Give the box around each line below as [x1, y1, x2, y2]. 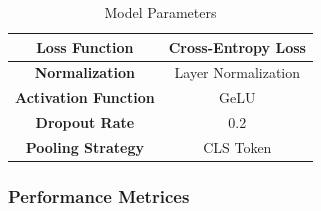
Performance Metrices [8, 183, 190, 208]
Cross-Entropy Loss [168, 36, 306, 57]
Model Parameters [104, 2, 217, 22]
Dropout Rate [35, 112, 135, 133]
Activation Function [15, 87, 155, 108]
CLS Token [203, 136, 272, 157]
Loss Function [36, 36, 134, 57]
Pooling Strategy [25, 136, 144, 157]
